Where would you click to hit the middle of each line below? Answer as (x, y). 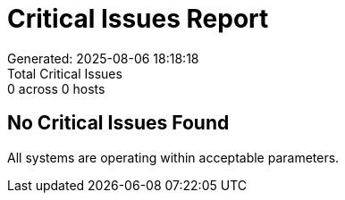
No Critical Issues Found (118, 123)
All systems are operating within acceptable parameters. (173, 157)
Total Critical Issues (65, 73)
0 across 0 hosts (56, 88)
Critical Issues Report (138, 19)
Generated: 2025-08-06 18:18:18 (103, 58)
